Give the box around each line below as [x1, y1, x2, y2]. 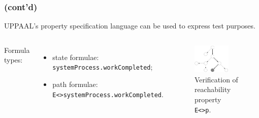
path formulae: [52, 79, 98, 90]
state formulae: [52, 51, 99, 62]
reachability [194, 84, 231, 95]
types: [4, 54, 23, 65]
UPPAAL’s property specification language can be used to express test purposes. [4, 20, 255, 31]
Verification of [194, 74, 238, 84]
